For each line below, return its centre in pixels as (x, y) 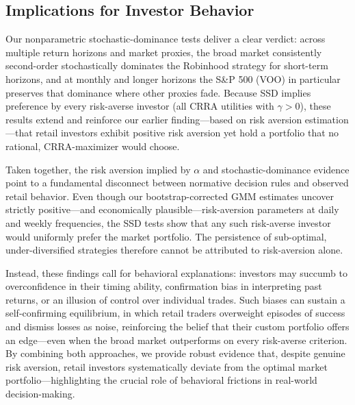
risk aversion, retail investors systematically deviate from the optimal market (167, 366)
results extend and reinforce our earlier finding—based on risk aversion (154, 119)
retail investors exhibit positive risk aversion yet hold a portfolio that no (187, 133)
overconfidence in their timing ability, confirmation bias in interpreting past (164, 286)
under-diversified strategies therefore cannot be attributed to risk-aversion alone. (174, 250)
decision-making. (40, 394)
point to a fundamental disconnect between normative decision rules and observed (177, 183)
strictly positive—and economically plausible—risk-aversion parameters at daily (172, 209)
